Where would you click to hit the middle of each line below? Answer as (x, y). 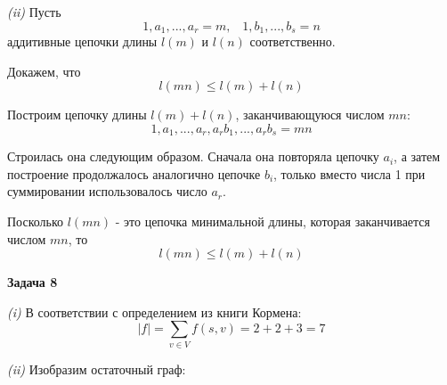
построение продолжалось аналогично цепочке (134, 173)
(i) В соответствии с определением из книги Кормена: (154, 311)
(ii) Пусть (34, 12)
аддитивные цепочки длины (82, 41)
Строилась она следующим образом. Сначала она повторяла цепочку (193, 156)
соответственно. (293, 41)
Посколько (36, 221)
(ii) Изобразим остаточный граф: (97, 369)
